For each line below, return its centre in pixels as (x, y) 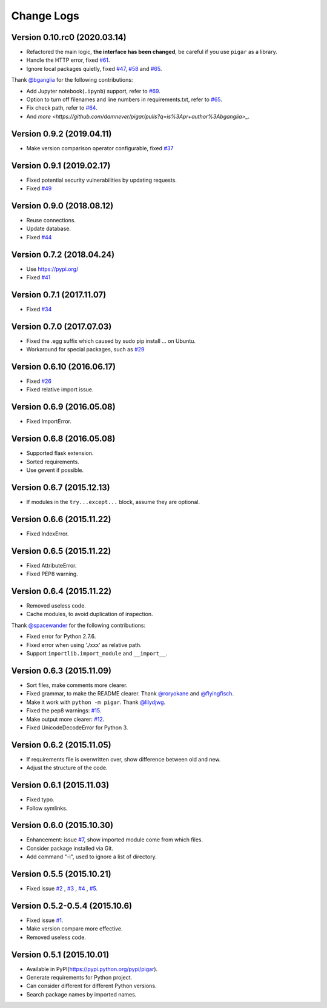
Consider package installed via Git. (70, 848)
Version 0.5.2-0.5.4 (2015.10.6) (72, 906)
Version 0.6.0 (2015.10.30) (62, 825)
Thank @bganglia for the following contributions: (72, 80)
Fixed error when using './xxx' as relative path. (84, 645)
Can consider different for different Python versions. (91, 986)
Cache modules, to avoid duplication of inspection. (90, 614)
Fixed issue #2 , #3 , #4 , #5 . (62, 889)
